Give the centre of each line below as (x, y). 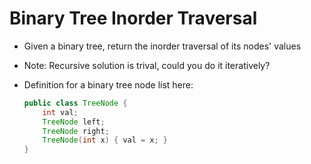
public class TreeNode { (75, 103)
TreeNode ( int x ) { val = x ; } (105, 140)
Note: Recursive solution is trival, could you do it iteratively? (147, 65)
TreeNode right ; (76, 131)
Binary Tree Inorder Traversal (133, 18)
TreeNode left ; (74, 122)
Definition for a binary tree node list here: (108, 84)
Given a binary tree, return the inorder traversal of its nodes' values (162, 46)
